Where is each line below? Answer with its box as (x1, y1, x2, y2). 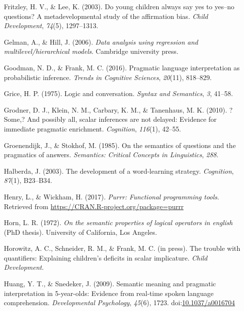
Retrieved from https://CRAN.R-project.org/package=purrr (4, 201, 184, 211)
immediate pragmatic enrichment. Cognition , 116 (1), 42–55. (4, 123, 181, 133)
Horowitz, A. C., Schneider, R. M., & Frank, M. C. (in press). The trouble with (4, 243, 241, 253)
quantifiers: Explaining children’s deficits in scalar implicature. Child (4, 252, 208, 262)
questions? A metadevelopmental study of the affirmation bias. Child (4, 11, 208, 21)
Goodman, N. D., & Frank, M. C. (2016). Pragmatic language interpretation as (4, 62, 240, 72)
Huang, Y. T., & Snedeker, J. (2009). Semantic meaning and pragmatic (4, 278, 216, 289)
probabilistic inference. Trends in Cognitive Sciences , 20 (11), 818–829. (4, 72, 212, 82)
